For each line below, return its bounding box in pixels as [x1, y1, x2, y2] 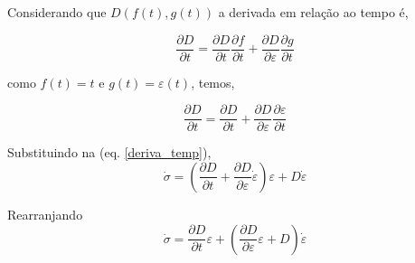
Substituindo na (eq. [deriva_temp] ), [7, 143, 212, 162]
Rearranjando [7, 204, 83, 223]
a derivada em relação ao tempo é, [218, 3, 409, 21]
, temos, [191, 72, 235, 91]
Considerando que [7, 3, 107, 21]
